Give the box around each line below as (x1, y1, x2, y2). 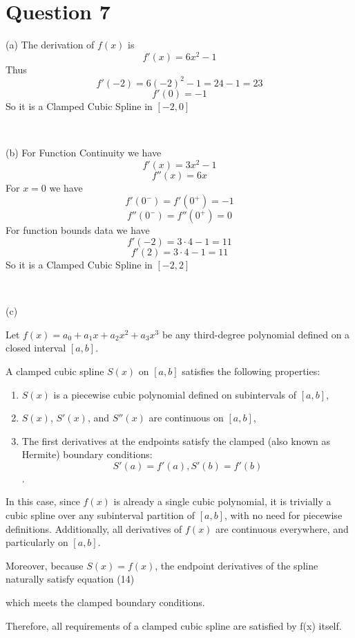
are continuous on (148, 410, 224, 425)
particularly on (6, 535, 68, 549)
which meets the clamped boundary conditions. (6, 595, 205, 610)
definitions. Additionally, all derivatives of (6, 521, 182, 536)
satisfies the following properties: (182, 363, 320, 378)
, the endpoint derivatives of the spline (155, 558, 318, 572)
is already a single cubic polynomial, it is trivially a (113, 494, 332, 509)
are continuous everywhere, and (215, 521, 349, 536)
